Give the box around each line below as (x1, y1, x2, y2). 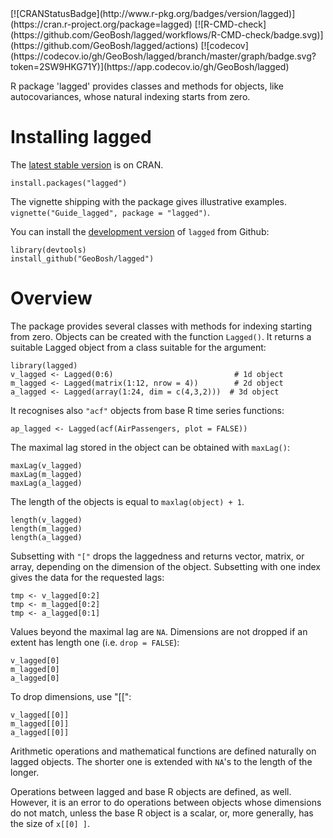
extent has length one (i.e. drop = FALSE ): (10, 636, 180, 648)
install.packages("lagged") (10, 178, 128, 188)
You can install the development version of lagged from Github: (10, 225, 270, 237)
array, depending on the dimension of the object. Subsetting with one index (10, 560, 322, 572)
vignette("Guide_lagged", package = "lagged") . (10, 206, 211, 218)
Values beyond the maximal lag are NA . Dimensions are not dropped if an (10, 625, 308, 637)
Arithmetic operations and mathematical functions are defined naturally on (10, 745, 317, 757)
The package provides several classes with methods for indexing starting (10, 320, 313, 332)
